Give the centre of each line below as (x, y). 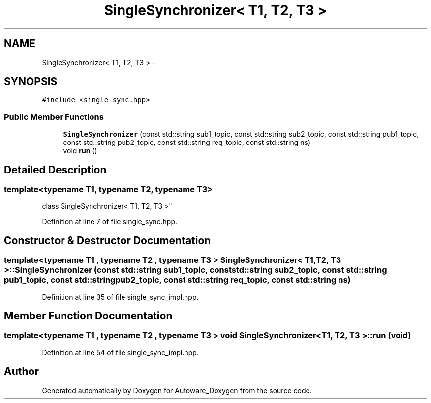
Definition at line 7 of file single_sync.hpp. (110, 222)
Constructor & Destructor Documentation (108, 240)
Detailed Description (55, 170)
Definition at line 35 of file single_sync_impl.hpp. (120, 297)
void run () (80, 151)
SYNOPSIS (31, 82)
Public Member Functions (54, 117)
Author (21, 372)
